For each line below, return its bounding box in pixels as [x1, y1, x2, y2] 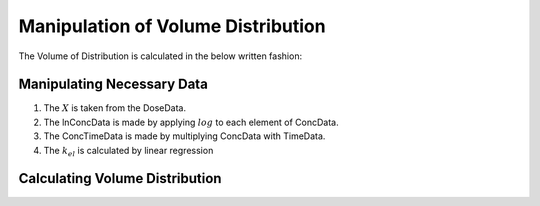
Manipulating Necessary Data [18, 76, 209, 93]
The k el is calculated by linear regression [43, 144, 214, 159]
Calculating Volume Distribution [18, 170, 222, 187]
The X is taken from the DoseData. [43, 102, 187, 114]
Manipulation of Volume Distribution [18, 15, 326, 37]
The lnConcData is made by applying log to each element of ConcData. [43, 116, 339, 128]
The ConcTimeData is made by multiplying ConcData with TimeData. [43, 130, 326, 142]
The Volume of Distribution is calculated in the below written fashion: [18, 50, 303, 62]
